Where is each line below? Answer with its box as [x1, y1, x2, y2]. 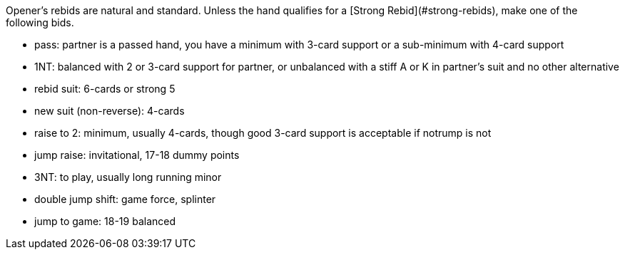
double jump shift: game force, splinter [34, 193, 216, 205]
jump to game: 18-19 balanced [34, 215, 176, 227]
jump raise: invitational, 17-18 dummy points [34, 149, 240, 161]
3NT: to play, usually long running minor [34, 171, 222, 183]
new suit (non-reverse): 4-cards [34, 105, 185, 117]
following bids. [6, 16, 74, 28]
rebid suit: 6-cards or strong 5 [34, 83, 176, 95]
